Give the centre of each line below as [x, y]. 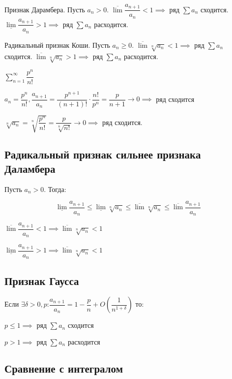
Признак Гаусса [42, 280]
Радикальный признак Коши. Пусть [57, 45]
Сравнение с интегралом [64, 368]
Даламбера [30, 169]
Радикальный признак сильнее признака [103, 154]
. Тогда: [55, 189]
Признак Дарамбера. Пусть [45, 9]
